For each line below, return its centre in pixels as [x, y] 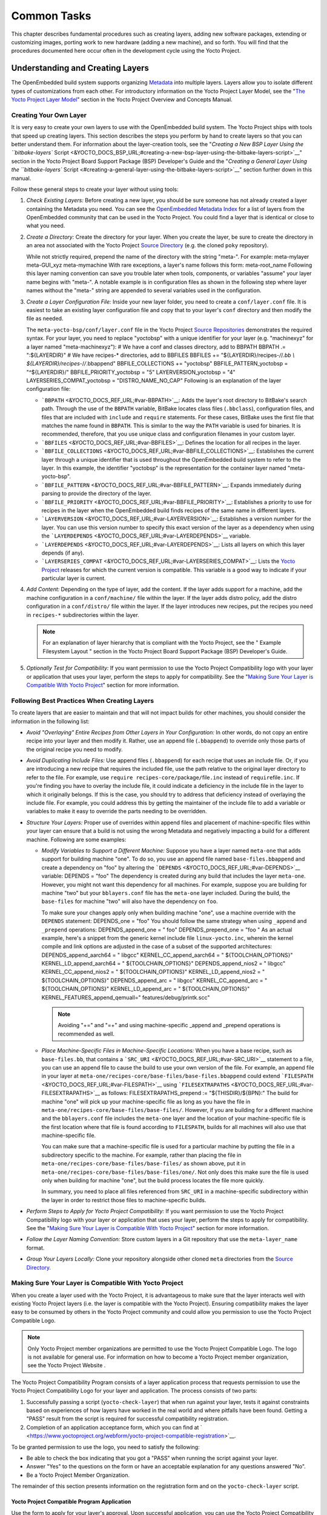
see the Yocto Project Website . [67, 1365]
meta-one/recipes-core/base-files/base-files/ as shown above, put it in [144, 1164]
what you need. [46, 226]
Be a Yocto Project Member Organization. [78, 1475]
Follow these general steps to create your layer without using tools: [95, 189]
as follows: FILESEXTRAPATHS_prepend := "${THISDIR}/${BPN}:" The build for [200, 1093]
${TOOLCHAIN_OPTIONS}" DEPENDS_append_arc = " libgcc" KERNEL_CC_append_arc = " [154, 980]
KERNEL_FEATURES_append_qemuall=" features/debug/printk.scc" [126, 997]
